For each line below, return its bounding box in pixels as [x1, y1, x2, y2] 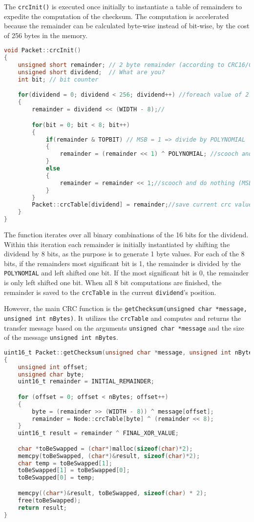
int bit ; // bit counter [18, 76, 99, 83]
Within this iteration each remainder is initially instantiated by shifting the [4, 239, 230, 249]
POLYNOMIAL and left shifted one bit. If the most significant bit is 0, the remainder [4, 268, 249, 278]
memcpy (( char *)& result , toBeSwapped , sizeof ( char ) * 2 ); [18, 489, 207, 497]
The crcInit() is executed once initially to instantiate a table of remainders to [4, 1, 242, 11]
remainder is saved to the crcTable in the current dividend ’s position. [4, 287, 216, 297]
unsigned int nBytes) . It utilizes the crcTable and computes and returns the [4, 313, 241, 323]
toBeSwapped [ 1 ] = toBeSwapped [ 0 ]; [18, 467, 130, 474]
